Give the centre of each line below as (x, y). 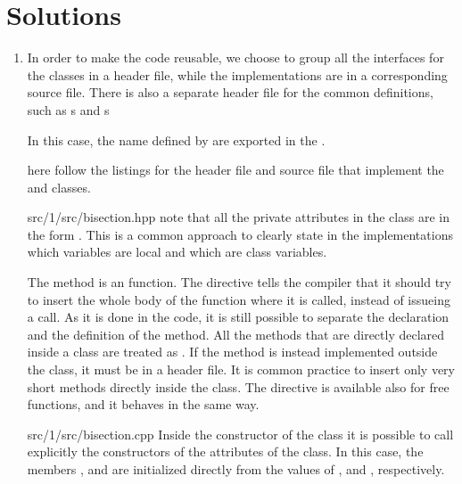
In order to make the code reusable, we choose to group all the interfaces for (235, 57)
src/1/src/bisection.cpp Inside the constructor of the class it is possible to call (240, 434)
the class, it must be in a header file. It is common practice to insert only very (241, 369)
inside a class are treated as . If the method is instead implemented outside (232, 352)
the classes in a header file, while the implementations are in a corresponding (237, 74)
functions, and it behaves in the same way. (143, 404)
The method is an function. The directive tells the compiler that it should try (239, 282)
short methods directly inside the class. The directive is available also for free (238, 386)
